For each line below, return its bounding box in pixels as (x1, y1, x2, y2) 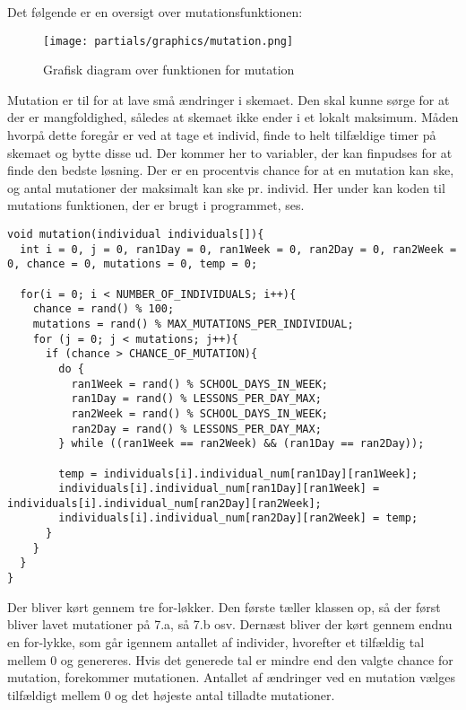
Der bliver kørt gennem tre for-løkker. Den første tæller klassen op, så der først (7, 597, 441, 616)
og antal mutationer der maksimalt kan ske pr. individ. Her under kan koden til (7, 178, 445, 197)
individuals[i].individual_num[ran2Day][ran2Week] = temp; (58, 512, 419, 525)
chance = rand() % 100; (32, 302, 175, 316)
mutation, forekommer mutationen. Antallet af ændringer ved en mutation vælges (7, 668, 455, 687)
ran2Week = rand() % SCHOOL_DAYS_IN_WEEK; (71, 407, 328, 420)
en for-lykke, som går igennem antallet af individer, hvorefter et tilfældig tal (7, 632, 425, 651)
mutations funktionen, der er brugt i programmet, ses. (7, 196, 305, 215)
